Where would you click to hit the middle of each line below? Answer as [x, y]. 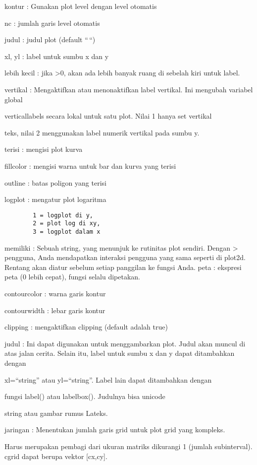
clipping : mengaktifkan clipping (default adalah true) [86, 327]
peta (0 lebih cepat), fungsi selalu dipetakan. [72, 277]
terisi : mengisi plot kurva [44, 149]
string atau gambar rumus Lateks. [56, 413]
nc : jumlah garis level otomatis [52, 23]
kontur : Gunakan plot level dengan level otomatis [81, 6]
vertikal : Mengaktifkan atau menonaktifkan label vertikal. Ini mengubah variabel [129, 89]
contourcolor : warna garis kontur [55, 294]
